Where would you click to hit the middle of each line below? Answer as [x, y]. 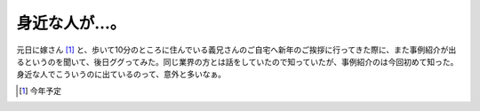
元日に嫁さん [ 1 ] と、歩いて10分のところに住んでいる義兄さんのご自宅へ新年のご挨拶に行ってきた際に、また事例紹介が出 [236, 50]
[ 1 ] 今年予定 [40, 91]
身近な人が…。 [71, 23]
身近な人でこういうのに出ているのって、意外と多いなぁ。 [121, 75]
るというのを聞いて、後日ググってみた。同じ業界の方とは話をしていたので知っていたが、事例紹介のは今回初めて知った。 [237, 61]
